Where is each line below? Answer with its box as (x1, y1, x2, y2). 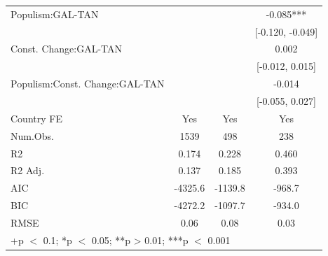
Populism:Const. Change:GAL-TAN (11, 76, 165, 91)
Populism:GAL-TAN (11, 6, 99, 21)
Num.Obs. (11, 128, 54, 143)
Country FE (11, 111, 62, 125)
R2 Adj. (11, 163, 45, 178)
